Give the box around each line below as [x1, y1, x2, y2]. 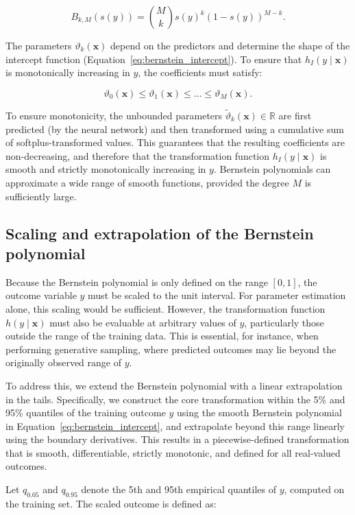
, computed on [284, 482, 345, 496]
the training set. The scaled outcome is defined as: [5, 496, 217, 510]
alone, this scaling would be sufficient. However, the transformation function [5, 301, 326, 315]
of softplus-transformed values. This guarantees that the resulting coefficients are [5, 135, 345, 149]
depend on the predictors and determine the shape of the [110, 38, 350, 52]
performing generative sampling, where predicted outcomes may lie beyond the [5, 342, 336, 356]
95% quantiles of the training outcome [5, 405, 166, 420]
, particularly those [244, 315, 324, 329]
